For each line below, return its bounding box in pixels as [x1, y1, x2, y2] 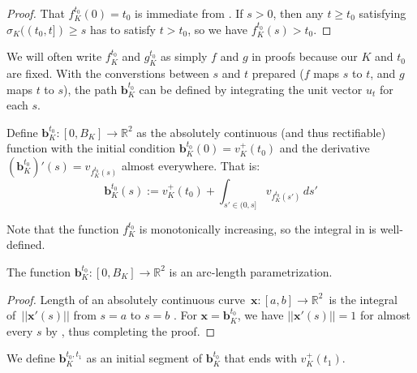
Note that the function [6, 220, 119, 237]
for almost [359, 307, 411, 324]
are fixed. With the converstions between [6, 64, 209, 81]
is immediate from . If [135, 5, 243, 21]
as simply [161, 48, 208, 65]
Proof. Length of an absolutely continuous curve [6, 290, 245, 307]
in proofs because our [251, 48, 358, 65]
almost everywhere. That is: [121, 156, 260, 174]
